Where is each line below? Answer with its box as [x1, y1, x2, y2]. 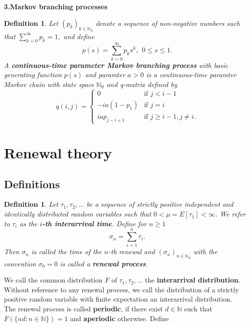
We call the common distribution [4, 275, 103, 285]
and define [63, 31, 94, 41]
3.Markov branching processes [4, 1, 108, 11]
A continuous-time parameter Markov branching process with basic [4, 60, 228, 70]
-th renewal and [108, 246, 155, 257]
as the [20, 218, 38, 228]
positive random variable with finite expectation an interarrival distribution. [4, 294, 232, 304]
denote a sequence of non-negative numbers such [95, 18, 240, 28]
